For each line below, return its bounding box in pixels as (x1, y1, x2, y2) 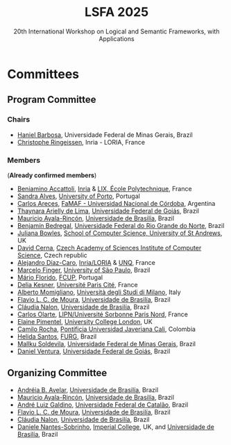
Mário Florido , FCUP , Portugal (17, 273, 103, 282)
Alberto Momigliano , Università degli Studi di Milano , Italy (17, 288, 182, 296)
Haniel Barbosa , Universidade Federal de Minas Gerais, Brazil (17, 130, 193, 139)
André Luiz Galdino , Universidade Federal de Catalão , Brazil (17, 400, 189, 409)
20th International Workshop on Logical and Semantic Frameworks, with (13, 27, 220, 35)
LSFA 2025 (84, 4, 149, 20)
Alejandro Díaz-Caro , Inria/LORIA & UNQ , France (17, 258, 156, 266)
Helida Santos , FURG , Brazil (17, 332, 97, 341)
